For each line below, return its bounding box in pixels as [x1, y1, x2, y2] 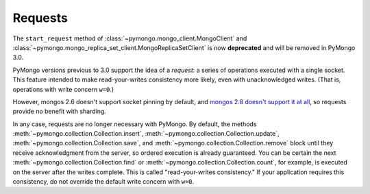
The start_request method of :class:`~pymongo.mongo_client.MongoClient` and [12, 34, 247, 43]
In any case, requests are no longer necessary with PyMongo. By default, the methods [12, 120, 257, 128]
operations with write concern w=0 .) [12, 85, 114, 93]
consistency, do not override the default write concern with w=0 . [12, 178, 195, 186]
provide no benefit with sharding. [12, 107, 106, 116]
